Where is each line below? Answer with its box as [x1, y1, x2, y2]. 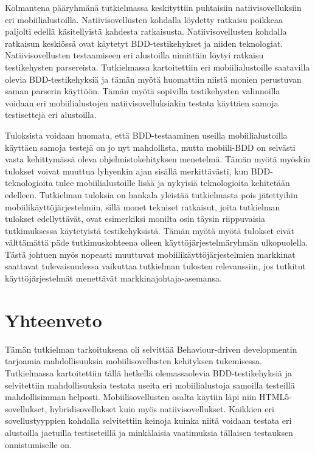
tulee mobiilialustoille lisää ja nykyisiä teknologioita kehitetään [55, 176, 290, 189]
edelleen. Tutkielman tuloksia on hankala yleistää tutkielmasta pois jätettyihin [5, 188, 298, 201]
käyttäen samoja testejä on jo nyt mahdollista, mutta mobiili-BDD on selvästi [5, 140, 296, 153]
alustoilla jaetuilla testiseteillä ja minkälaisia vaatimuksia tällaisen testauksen [5, 426, 293, 438]
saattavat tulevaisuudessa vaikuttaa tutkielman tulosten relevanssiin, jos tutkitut [5, 260, 306, 272]
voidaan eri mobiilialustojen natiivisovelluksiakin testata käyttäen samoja [5, 96, 279, 109]
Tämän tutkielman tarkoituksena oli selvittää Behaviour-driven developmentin [5, 342, 297, 355]
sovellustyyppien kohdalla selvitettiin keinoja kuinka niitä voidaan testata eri [5, 414, 292, 427]
